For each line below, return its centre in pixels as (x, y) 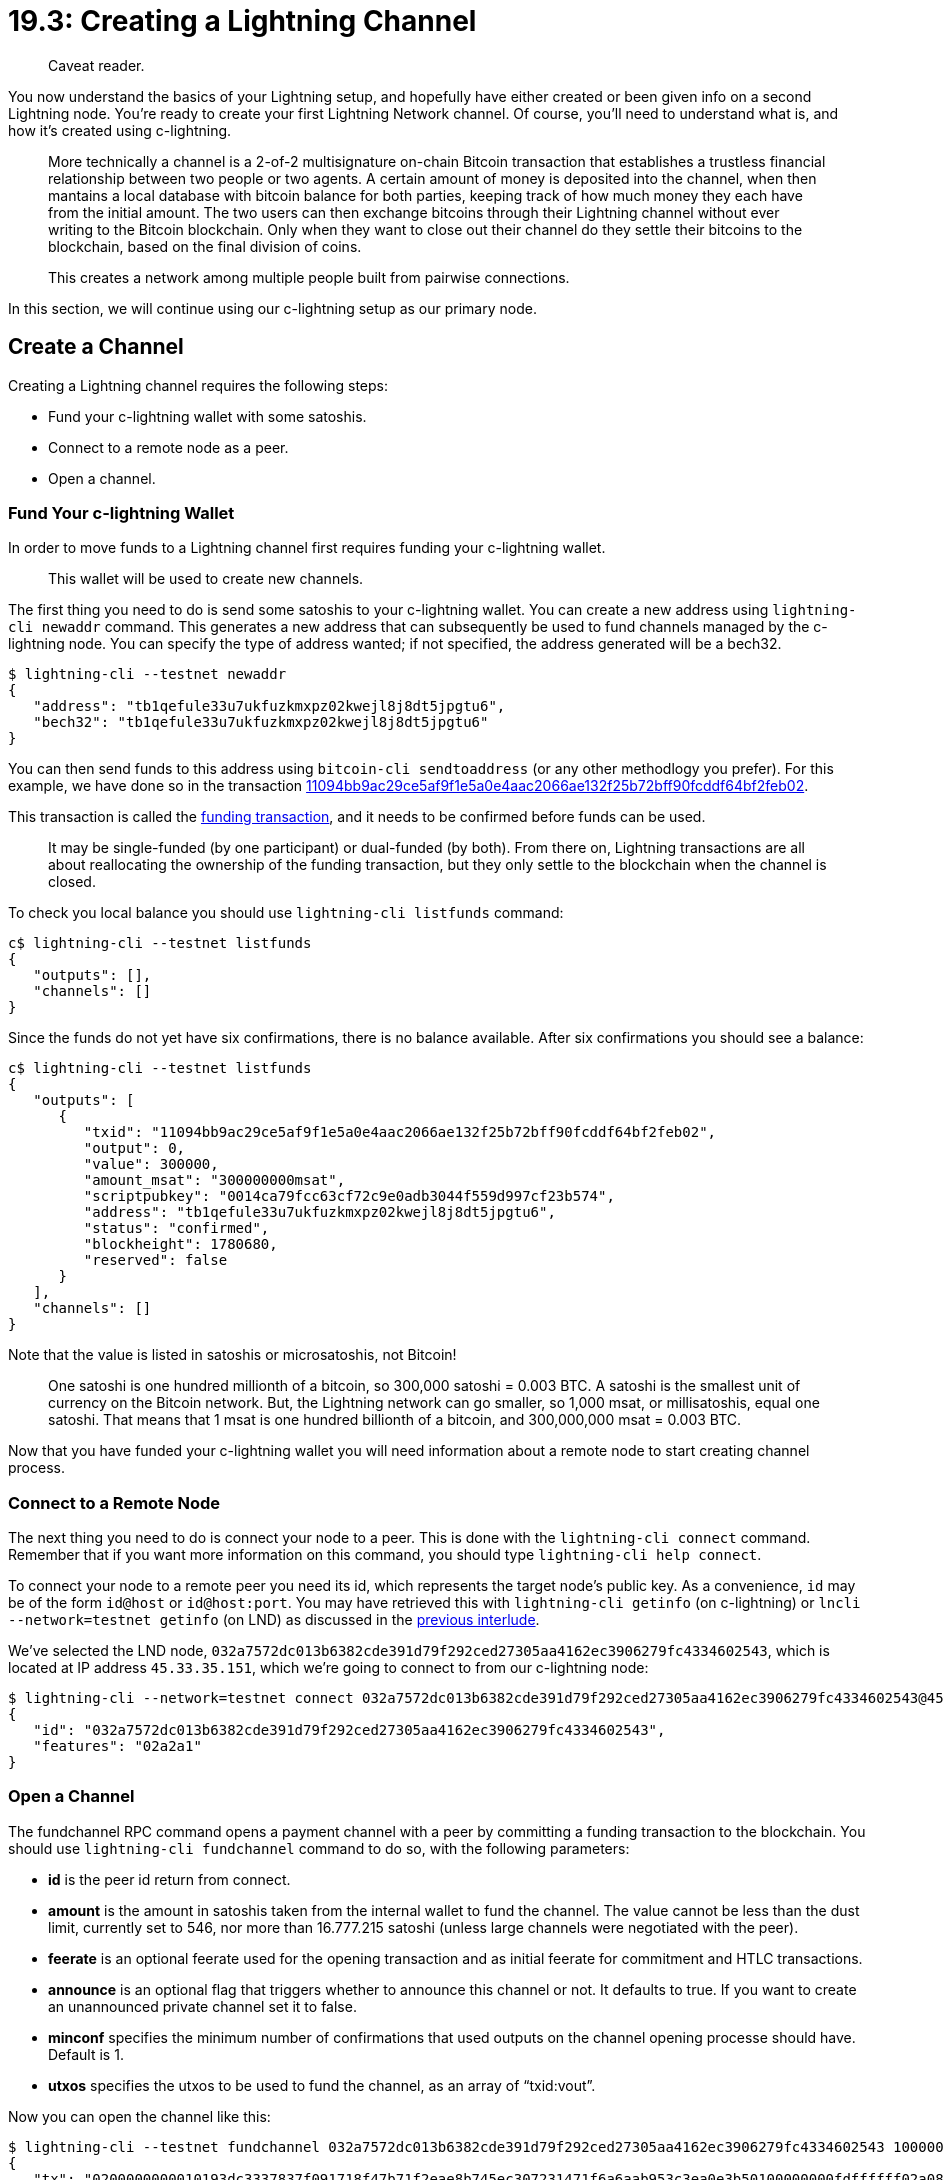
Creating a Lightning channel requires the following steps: (198, 385)
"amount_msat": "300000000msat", (214, 1180)
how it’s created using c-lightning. (120, 130)
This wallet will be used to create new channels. (206, 579)
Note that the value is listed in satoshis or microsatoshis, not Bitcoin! (232, 1355)
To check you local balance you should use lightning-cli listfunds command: (286, 913)
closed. (72, 882)
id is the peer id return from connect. (169, 1879)
